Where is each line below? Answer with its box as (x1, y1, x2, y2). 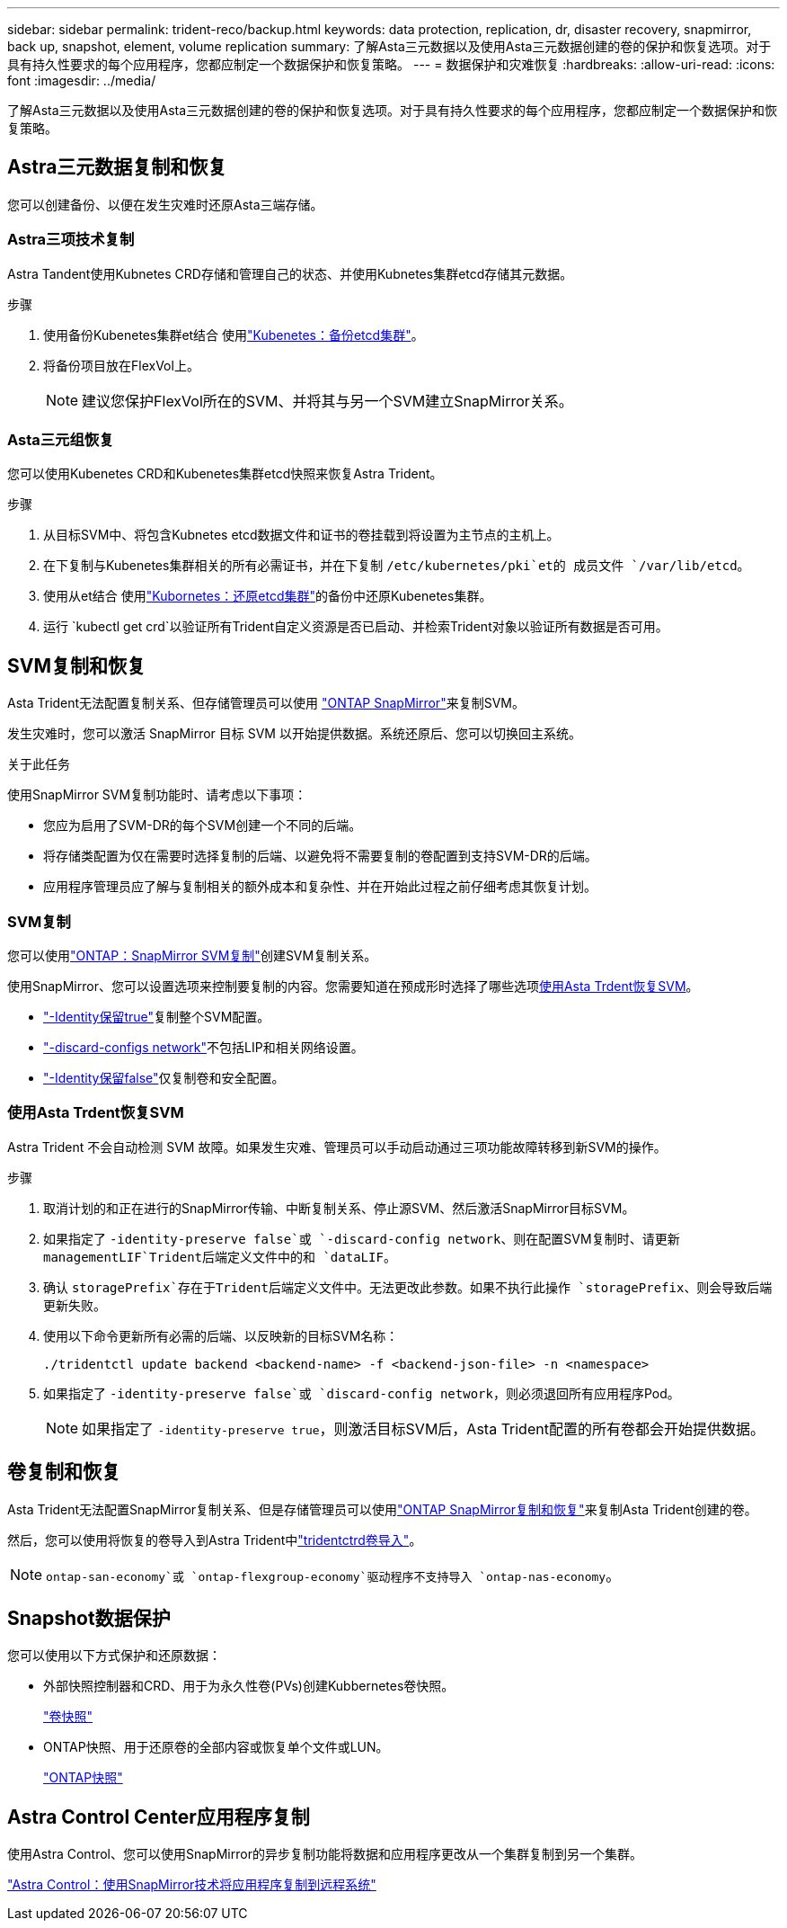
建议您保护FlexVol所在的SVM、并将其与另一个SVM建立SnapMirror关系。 (82, 391, 573, 410)
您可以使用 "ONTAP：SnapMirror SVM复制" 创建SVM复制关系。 (7, 947, 377, 963)
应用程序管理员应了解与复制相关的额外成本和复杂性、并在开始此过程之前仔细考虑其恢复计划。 (43, 879, 597, 895)
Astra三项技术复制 (7, 230, 135, 249)
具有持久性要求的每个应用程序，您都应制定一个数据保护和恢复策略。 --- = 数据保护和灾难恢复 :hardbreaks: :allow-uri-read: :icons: (7, 57, 775, 72)
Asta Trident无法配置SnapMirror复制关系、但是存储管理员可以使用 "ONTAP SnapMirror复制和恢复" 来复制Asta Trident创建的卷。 (7, 1501, 757, 1517)
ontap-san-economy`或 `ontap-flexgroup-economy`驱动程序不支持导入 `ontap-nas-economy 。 (46, 1566, 621, 1584)
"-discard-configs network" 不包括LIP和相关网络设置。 (43, 1039, 364, 1055)
